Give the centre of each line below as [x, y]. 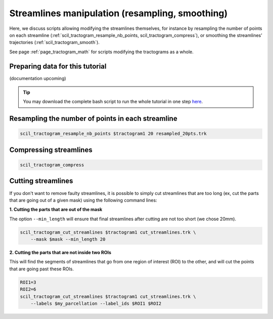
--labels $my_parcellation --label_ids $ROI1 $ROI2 [96, 303]
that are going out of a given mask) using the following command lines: [83, 200]
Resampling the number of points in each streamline [93, 119]
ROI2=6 [28, 289]
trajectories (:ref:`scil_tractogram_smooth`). [54, 43]
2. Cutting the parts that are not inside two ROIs [60, 253]
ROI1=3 [28, 282]
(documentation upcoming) [38, 78]
